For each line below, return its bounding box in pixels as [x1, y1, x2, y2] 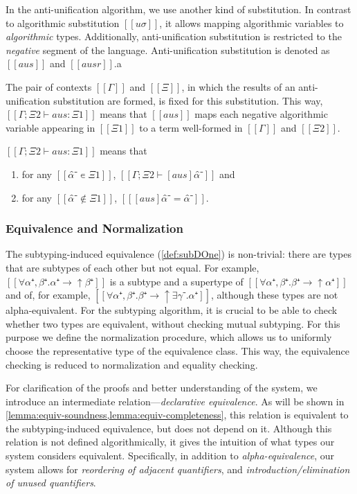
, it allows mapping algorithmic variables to [159, 15, 344, 30]
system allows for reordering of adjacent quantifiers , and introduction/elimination [6, 461, 350, 476]
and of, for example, [6, 288, 91, 302]
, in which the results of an [181, 79, 295, 94]
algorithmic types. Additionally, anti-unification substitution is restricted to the [6, 29, 342, 44]
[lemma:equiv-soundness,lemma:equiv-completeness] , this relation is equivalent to [6, 407, 349, 422]
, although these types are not [210, 288, 338, 302]
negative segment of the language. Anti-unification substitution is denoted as [6, 42, 330, 57]
